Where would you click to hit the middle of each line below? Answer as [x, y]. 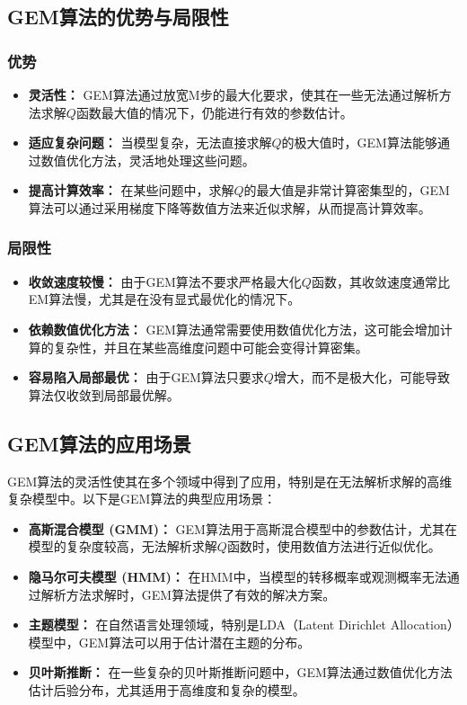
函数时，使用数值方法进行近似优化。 [334, 546]
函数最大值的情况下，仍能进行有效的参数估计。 [214, 112]
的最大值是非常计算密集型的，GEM [347, 190]
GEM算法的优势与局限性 [118, 17]
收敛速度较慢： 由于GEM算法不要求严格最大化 [165, 281]
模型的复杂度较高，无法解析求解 [123, 546]
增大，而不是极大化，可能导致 [361, 377]
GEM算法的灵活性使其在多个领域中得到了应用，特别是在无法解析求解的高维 [230, 481]
